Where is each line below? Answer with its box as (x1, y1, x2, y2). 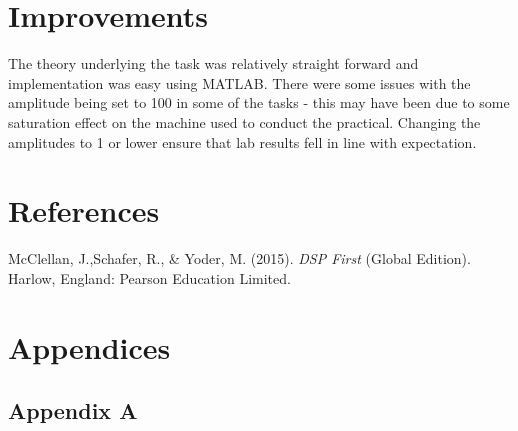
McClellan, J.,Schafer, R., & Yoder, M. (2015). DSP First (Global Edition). (8, 248, 471, 269)
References (8, 190, 160, 231)
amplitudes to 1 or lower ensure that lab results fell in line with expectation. (8, 131, 477, 152)
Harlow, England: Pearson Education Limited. (8, 267, 291, 288)
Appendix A (8, 395, 138, 426)
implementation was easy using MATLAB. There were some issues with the (8, 72, 471, 93)
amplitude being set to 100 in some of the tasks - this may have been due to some (8, 92, 510, 113)
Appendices (8, 326, 171, 367)
